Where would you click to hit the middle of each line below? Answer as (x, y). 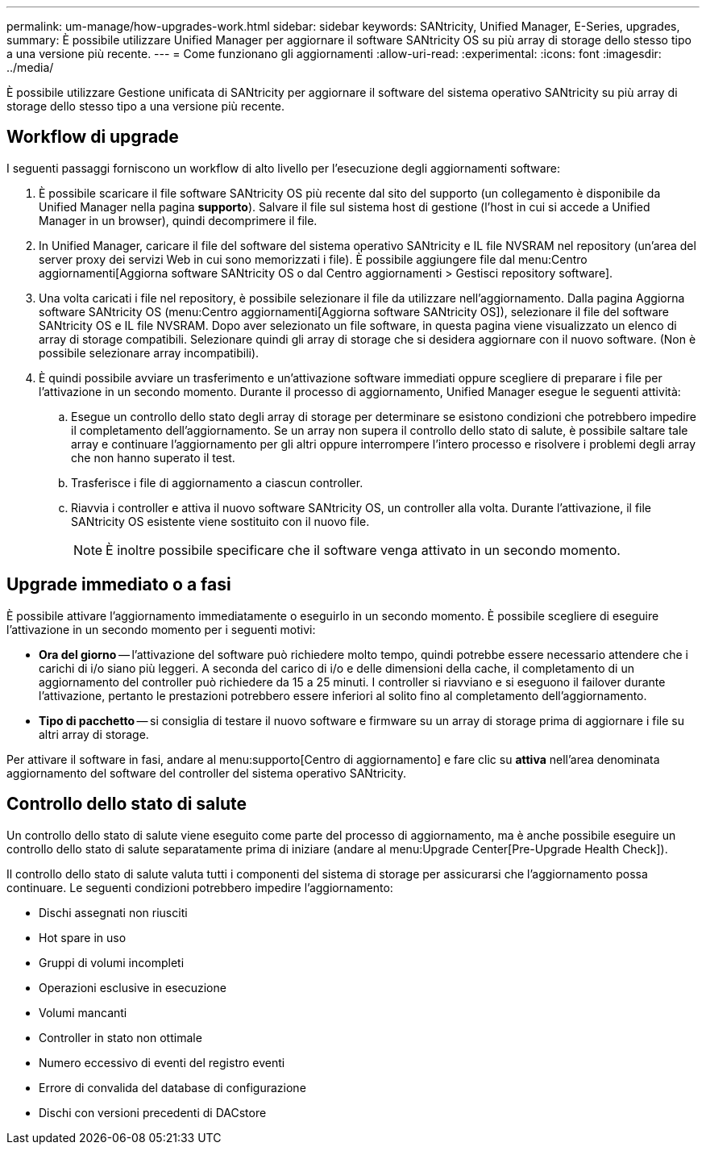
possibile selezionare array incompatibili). (149, 352)
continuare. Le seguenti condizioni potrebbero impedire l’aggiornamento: (200, 887)
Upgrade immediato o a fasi (119, 585)
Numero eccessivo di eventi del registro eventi (162, 1062)
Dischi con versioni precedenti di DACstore (153, 1112)
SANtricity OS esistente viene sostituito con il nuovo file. (220, 521)
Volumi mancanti (83, 1012)
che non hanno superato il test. (153, 457)
